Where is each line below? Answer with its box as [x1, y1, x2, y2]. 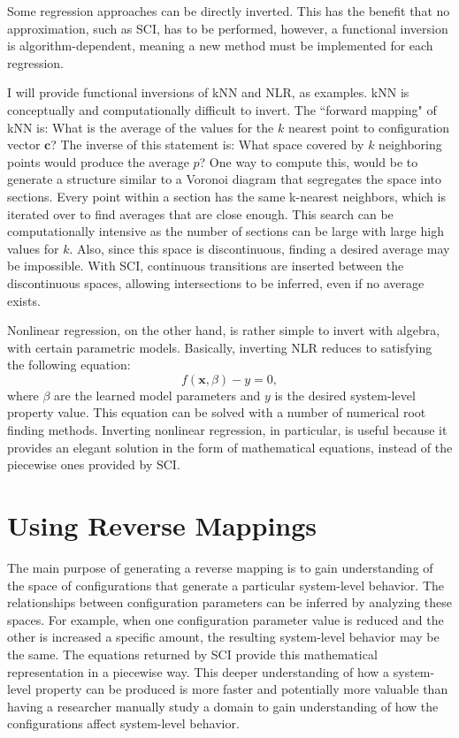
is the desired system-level [274, 385, 416, 404]
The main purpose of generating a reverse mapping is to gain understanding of [7, 558, 433, 576]
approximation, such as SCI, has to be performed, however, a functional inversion [7, 19, 448, 37]
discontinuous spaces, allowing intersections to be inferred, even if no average [7, 273, 425, 292]
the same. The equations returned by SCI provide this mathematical [7, 644, 378, 663]
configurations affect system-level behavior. [7, 714, 240, 733]
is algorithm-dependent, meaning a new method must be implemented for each [7, 36, 433, 55]
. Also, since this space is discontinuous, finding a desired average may [69, 239, 450, 257]
